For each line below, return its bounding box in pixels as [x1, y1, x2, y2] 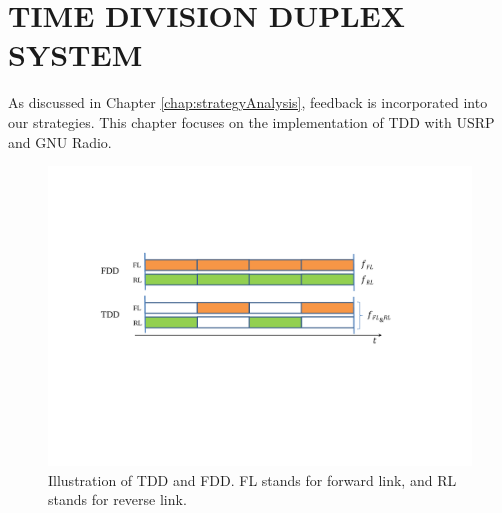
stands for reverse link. [48, 489, 187, 510]
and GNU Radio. [8, 131, 112, 152]
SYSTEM [8, 34, 143, 75]
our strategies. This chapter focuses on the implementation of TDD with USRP [8, 111, 495, 132]
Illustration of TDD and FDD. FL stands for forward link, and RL [48, 469, 457, 490]
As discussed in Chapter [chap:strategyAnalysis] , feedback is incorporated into [8, 92, 488, 113]
